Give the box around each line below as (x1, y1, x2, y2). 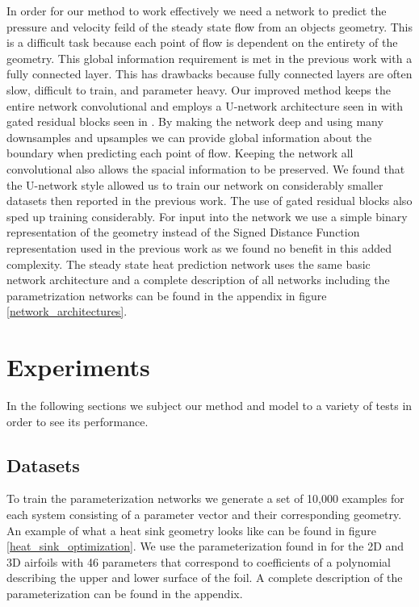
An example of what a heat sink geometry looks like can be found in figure (6, 521, 376, 538)
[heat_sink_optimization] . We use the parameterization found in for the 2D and (6, 538, 404, 555)
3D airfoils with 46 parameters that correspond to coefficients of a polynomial (6, 553, 391, 570)
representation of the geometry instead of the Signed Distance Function (6, 224, 360, 241)
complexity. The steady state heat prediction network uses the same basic (6, 255, 371, 272)
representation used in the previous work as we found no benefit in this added (6, 239, 392, 256)
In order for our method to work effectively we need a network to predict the (6, 2, 387, 19)
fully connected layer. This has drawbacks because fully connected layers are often (6, 65, 413, 82)
